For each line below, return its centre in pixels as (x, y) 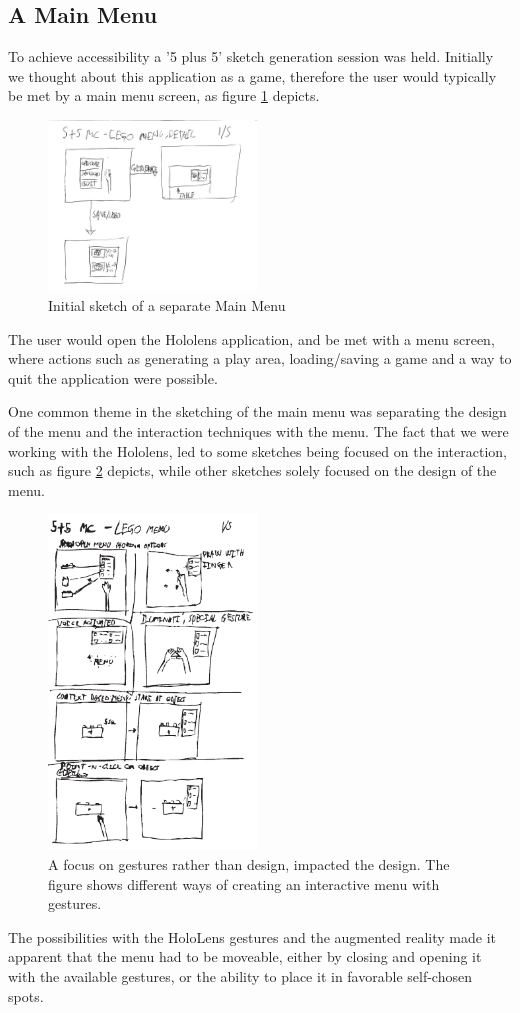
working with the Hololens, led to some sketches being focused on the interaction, (257, 450)
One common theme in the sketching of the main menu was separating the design (257, 411)
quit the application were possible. (113, 377)
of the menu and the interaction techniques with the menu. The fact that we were (258, 430)
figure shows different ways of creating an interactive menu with (244, 883)
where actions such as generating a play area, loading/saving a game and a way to (260, 358)
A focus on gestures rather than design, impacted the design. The (249, 864)
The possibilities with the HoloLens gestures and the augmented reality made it (252, 936)
